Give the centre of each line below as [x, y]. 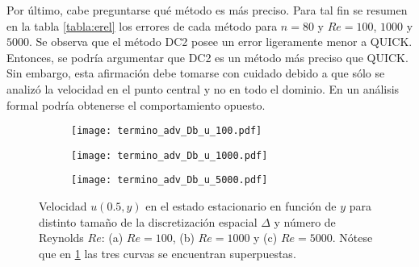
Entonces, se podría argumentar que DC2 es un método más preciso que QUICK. [207, 57]
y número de [305, 221]
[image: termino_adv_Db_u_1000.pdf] [170, 155]
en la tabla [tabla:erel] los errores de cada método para [142, 25]
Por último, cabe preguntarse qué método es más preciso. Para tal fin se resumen [207, 10]
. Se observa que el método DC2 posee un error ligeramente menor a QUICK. [221, 42]
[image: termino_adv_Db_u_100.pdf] [167, 131]
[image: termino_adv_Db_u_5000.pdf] [170, 180]
